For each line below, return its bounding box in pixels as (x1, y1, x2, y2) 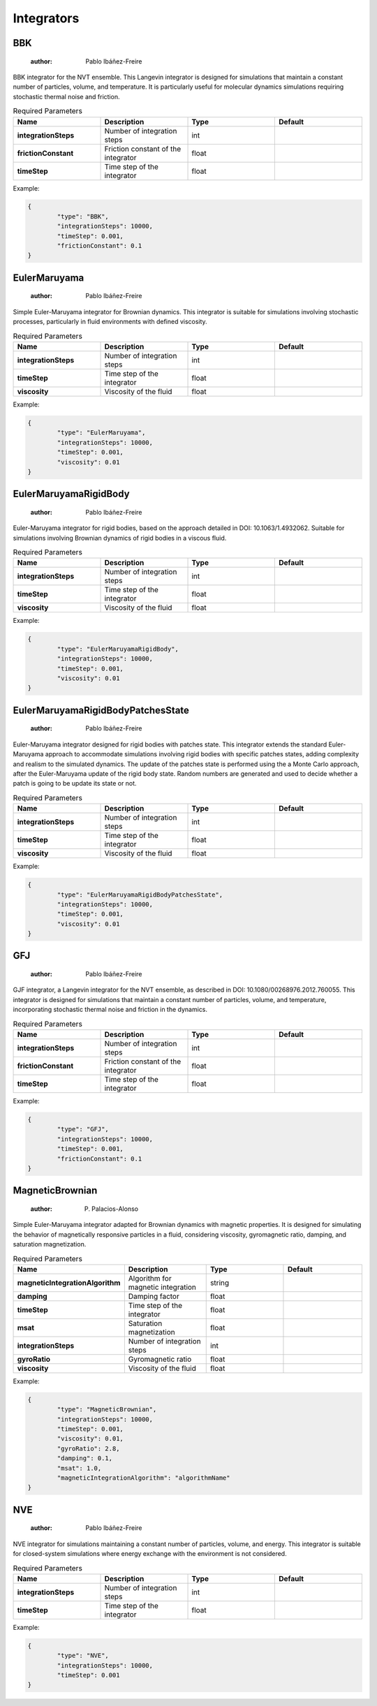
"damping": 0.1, (57, 1455, 113, 1462)
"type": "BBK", (57, 212, 110, 220)
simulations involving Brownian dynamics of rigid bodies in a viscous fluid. (13, 534, 227, 542)
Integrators (13, 10, 80, 26)
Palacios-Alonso (91, 1205, 139, 1213)
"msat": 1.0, (57, 1464, 102, 1472)
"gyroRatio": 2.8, (57, 1444, 120, 1453)
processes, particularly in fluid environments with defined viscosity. (13, 318, 207, 326)
